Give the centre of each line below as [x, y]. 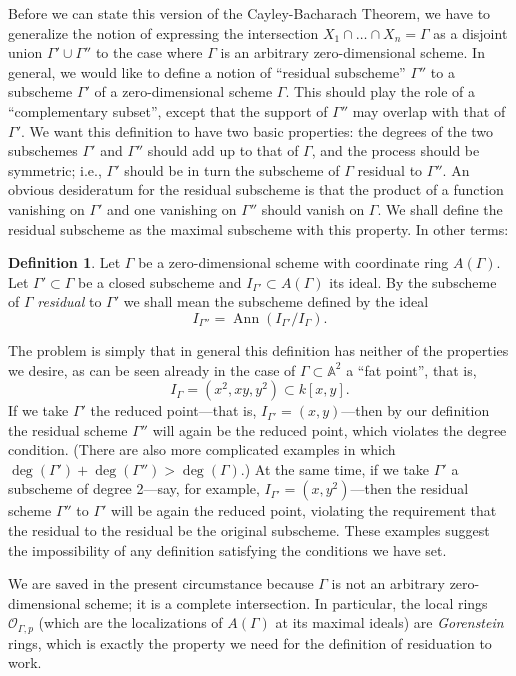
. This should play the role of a [380, 91]
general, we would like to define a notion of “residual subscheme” [207, 71]
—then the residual [409, 488]
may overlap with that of [429, 110]
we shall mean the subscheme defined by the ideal [276, 301]
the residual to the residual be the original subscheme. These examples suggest [249, 530]
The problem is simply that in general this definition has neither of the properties [258, 349]
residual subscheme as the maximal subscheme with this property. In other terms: [258, 228]
